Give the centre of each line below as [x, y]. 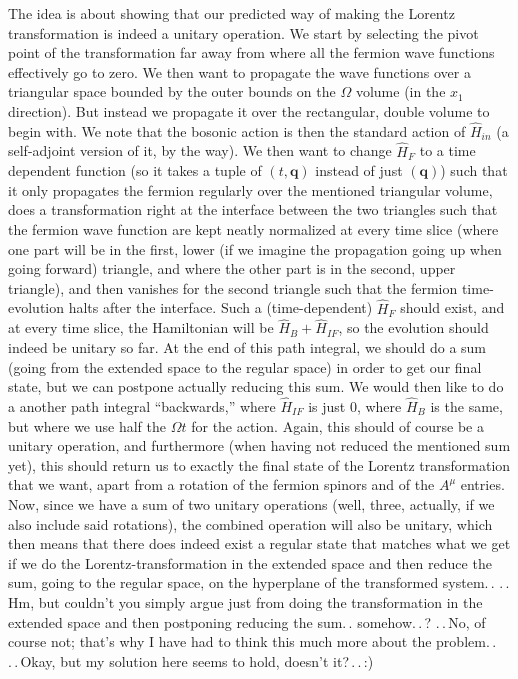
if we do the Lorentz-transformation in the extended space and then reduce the [250, 562]
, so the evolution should [413, 327]
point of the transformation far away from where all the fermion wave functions [251, 52]
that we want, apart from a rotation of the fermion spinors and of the [221, 484]
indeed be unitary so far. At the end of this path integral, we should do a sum [247, 346]
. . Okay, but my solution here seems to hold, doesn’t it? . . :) [191, 660]
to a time [447, 150]
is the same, [466, 405]
